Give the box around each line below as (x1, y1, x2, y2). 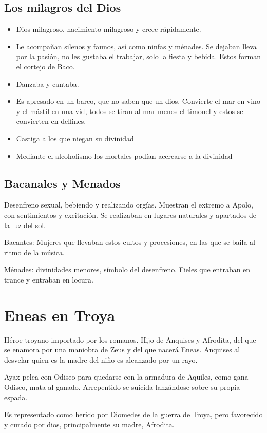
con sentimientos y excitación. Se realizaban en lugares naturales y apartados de (4, 209, 256, 220)
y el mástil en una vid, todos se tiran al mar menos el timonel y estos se (16, 105, 243, 116)
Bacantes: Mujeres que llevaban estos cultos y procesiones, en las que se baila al (4, 237, 255, 248)
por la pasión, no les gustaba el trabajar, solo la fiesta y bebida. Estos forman (16, 51, 261, 62)
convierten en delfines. (16, 116, 86, 126)
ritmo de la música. (4, 247, 65, 257)
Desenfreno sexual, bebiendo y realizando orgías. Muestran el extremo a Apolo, (4, 199, 253, 210)
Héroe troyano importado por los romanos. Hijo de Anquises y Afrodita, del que (4, 334, 256, 345)
